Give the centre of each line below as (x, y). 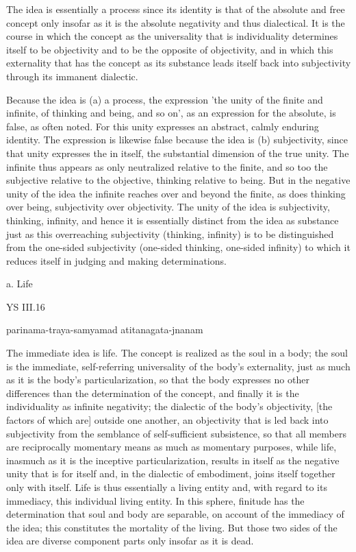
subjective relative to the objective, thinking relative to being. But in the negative (178, 180)
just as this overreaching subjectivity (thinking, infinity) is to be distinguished (170, 233)
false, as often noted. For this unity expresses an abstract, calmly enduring (163, 126)
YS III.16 (26, 306)
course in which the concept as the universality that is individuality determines (172, 36)
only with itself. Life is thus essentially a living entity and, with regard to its (167, 487)
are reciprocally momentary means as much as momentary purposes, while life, (171, 447)
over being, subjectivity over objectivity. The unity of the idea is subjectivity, (168, 207)
